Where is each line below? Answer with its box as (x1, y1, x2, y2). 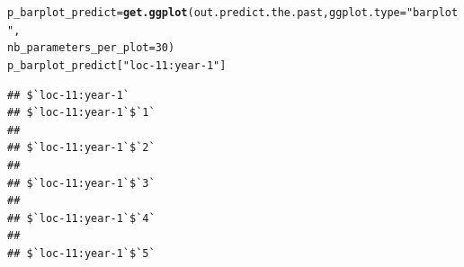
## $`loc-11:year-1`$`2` (7, 141, 156, 155)
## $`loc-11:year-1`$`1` (7, 106, 156, 120)
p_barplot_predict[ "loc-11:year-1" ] (7, 58, 227, 72)
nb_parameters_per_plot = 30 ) (7, 41, 175, 55)
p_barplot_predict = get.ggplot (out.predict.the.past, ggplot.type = (7, 6, 406, 19)
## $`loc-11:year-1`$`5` (7, 246, 156, 260)
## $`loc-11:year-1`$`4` (7, 211, 156, 225)
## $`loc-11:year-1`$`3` (7, 176, 156, 190)
